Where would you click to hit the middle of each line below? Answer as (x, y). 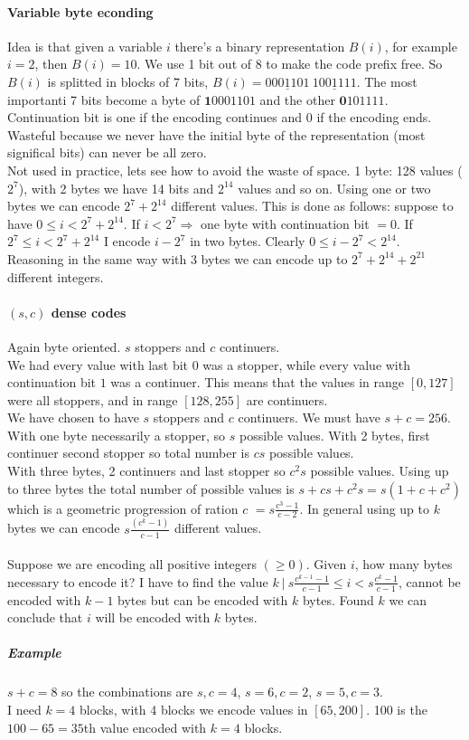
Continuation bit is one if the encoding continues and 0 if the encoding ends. (220, 117)
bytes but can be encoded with (203, 599)
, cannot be (429, 581)
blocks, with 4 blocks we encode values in (194, 709)
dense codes (89, 312)
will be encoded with (153, 617)
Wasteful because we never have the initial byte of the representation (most (216, 134)
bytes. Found (338, 599)
